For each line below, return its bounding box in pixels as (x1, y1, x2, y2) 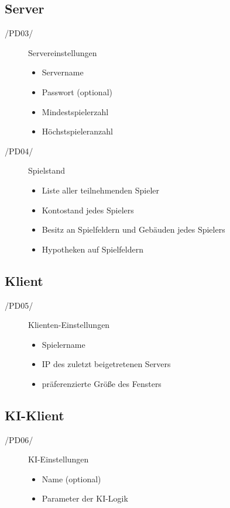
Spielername (42, 338, 85, 350)
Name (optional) (42, 472, 101, 485)
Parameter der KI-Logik (42, 492, 128, 504)
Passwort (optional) (42, 85, 112, 98)
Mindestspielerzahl (42, 105, 109, 118)
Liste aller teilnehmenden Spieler (42, 184, 160, 196)
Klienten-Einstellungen (28, 319, 110, 331)
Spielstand (28, 164, 66, 177)
